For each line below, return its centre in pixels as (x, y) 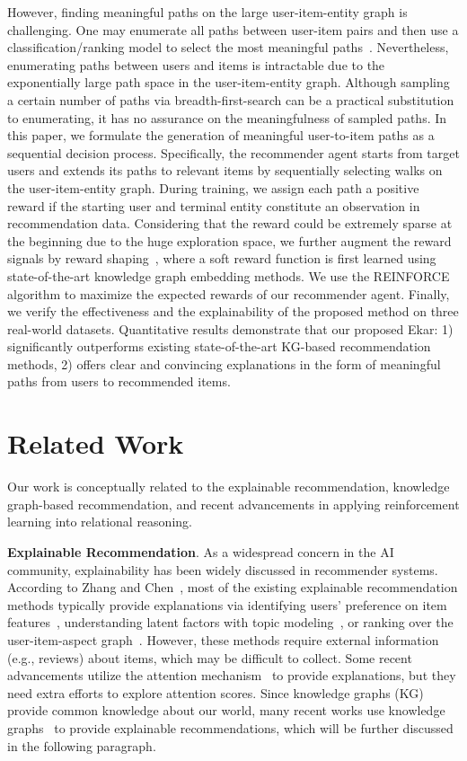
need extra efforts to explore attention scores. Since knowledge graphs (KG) (216, 692)
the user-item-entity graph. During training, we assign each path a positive (213, 187)
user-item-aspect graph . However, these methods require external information (223, 639)
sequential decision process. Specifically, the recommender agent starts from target (233, 152)
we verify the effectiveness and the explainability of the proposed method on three (233, 311)
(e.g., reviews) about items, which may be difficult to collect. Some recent (210, 657)
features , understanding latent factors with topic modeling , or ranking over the (230, 622)
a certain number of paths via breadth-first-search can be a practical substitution (231, 99)
